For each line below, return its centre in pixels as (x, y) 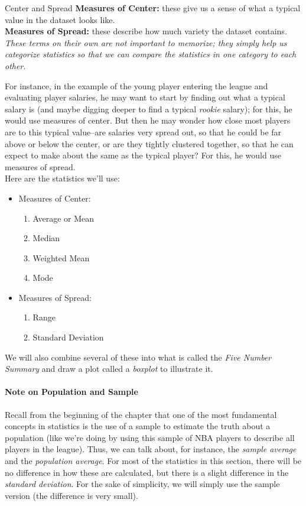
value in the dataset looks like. (60, 19)
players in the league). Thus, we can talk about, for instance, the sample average (151, 449)
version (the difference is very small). (71, 495)
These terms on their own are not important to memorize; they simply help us (146, 42)
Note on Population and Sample (71, 392)
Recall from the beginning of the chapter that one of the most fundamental (141, 414)
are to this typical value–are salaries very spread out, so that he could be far (143, 132)
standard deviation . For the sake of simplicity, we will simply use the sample (142, 484)
